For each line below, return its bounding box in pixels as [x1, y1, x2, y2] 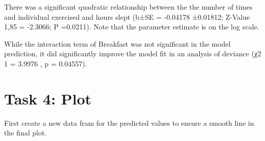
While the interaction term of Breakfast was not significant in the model [4, 38, 231, 49]
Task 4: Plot [4, 88, 92, 109]
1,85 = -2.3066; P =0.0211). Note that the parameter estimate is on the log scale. [4, 21, 259, 32]
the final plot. [4, 127, 47, 138]
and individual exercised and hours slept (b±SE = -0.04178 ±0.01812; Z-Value [4, 11, 250, 22]
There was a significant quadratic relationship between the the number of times [4, 2, 253, 12]
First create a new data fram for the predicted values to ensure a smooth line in [4, 117, 254, 128]
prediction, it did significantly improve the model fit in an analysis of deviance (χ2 [4, 48, 261, 59]
